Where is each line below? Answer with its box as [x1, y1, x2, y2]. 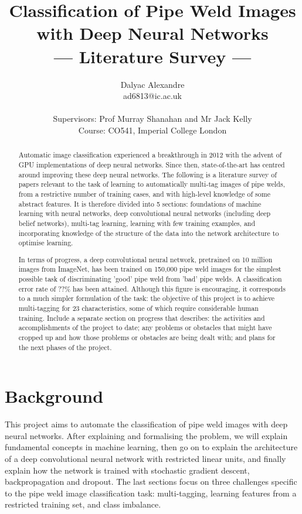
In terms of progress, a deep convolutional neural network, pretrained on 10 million [18, 254, 273, 264]
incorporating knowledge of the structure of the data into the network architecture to [18, 228, 279, 238]
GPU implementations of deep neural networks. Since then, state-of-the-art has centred [18, 159, 285, 169]
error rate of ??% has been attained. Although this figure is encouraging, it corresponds [18, 283, 286, 293]
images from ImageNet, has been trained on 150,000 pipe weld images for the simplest [18, 264, 281, 274]
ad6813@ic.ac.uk [123, 90, 182, 102]
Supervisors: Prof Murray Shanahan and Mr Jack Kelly [53, 112, 252, 125]
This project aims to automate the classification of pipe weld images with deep [5, 418, 288, 430]
